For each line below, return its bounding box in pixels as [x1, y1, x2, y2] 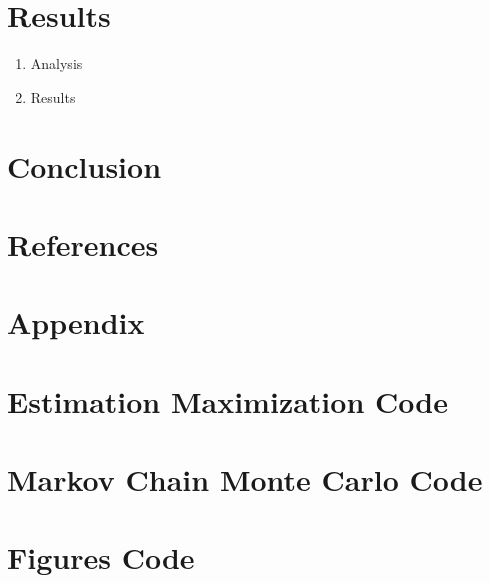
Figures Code [7, 537, 195, 578]
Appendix [7, 302, 145, 343]
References [7, 223, 159, 264]
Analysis [30, 53, 83, 74]
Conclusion [7, 145, 162, 186]
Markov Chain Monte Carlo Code [7, 459, 483, 499]
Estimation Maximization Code [7, 380, 448, 421]
